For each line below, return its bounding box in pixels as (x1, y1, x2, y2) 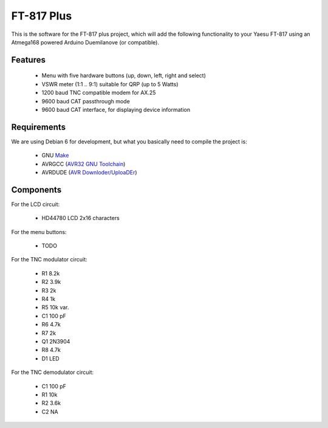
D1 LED (41, 354, 60, 362)
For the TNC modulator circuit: (11, 256, 87, 263)
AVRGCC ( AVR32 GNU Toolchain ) (41, 160, 126, 167)
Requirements (11, 122, 66, 132)
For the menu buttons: (11, 228, 67, 235)
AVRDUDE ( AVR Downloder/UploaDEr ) (41, 168, 137, 176)
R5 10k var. (41, 304, 69, 311)
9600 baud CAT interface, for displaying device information (41, 106, 191, 113)
